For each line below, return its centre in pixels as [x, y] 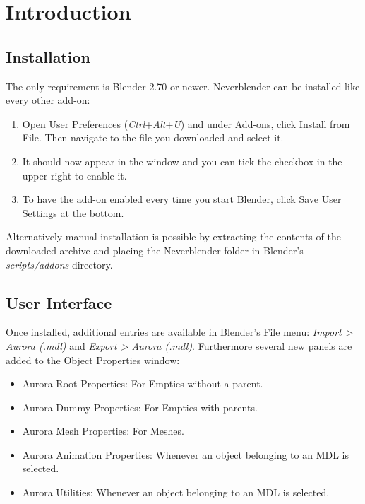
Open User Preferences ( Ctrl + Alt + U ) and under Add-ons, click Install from [186, 123]
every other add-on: [48, 100]
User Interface [59, 302]
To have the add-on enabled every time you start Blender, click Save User [182, 199]
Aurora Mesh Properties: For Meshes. [103, 431]
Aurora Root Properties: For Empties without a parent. [143, 383]
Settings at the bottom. [73, 212]
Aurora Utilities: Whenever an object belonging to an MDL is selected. [176, 492]
